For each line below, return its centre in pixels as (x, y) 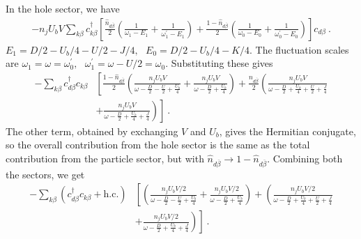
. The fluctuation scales (299, 49)
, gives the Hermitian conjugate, (287, 131)
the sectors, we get (45, 174)
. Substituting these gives (219, 63)
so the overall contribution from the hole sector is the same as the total (158, 145)
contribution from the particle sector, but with (105, 159)
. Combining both (305, 159)
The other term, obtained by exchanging (92, 131)
